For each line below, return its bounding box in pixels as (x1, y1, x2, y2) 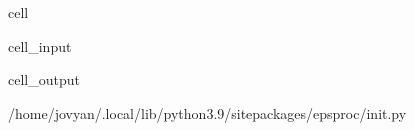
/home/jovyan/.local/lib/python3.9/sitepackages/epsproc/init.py (8, 102, 407, 123)
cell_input (8, 35, 72, 56)
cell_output (8, 69, 80, 90)
